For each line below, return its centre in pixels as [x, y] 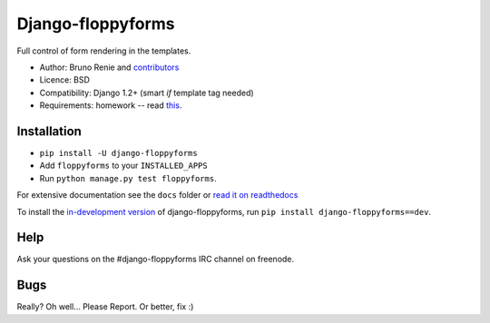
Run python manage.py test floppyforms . [128, 178]
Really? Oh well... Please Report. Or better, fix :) [105, 307]
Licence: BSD [65, 80]
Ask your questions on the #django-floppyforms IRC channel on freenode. [156, 259]
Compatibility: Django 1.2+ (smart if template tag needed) [147, 93]
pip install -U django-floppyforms [119, 153]
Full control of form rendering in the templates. [104, 51]
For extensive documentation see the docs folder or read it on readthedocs [157, 195]
